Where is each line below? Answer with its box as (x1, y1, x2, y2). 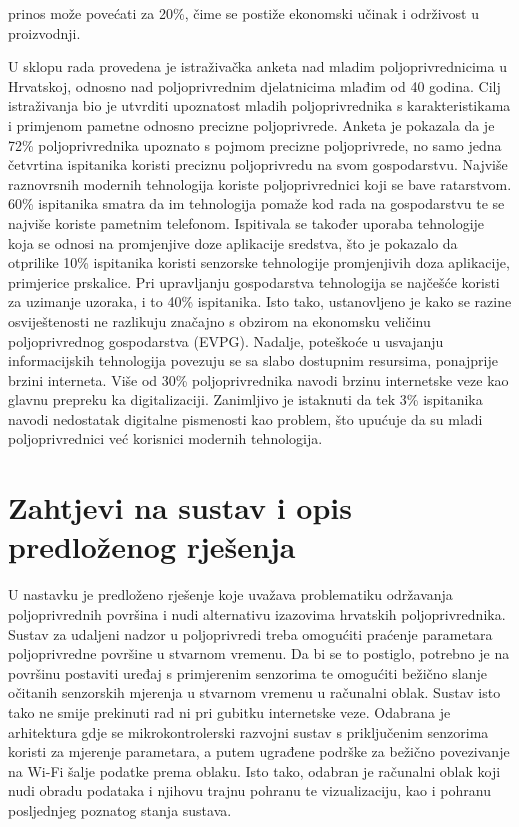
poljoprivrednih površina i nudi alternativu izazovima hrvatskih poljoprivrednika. (8, 603, 506, 624)
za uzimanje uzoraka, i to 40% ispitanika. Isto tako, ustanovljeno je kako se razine (8, 291, 512, 312)
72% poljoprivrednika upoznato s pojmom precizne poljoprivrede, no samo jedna (8, 134, 502, 155)
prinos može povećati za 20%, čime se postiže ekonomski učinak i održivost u (8, 3, 479, 23)
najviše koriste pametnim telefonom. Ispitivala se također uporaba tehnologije (8, 212, 485, 233)
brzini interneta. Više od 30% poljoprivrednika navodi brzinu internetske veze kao (8, 369, 509, 390)
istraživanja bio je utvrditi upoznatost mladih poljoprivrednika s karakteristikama (8, 95, 511, 116)
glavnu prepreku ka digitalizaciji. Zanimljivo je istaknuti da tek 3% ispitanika (8, 389, 483, 410)
